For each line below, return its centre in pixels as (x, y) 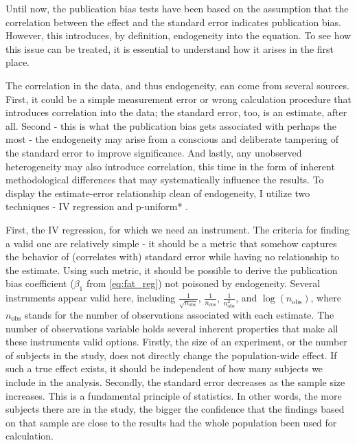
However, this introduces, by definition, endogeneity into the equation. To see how (178, 35)
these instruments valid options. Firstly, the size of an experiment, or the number (176, 342)
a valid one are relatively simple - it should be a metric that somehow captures (171, 243)
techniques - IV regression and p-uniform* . (97, 206)
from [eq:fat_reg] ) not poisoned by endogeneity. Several (203, 283)
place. (18, 62)
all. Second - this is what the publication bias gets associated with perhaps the (171, 125)
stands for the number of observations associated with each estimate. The (180, 315)
